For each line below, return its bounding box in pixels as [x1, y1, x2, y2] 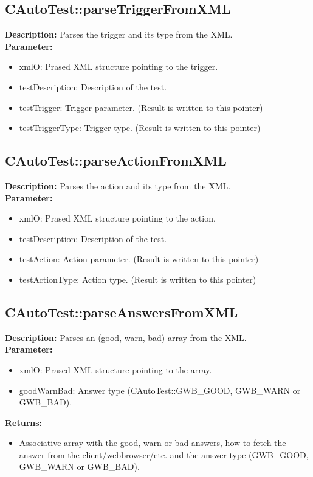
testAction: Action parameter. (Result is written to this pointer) [19, 252, 259, 265]
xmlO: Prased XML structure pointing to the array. [19, 363, 212, 376]
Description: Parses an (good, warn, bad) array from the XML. [5, 331, 247, 343]
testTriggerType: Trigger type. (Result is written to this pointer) [19, 121, 261, 134]
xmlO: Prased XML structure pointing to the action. [19, 212, 216, 225]
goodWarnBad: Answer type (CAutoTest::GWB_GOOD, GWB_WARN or [19, 384, 301, 396]
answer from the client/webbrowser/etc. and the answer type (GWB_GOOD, [19, 448, 309, 461]
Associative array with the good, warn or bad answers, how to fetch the [19, 436, 286, 449]
